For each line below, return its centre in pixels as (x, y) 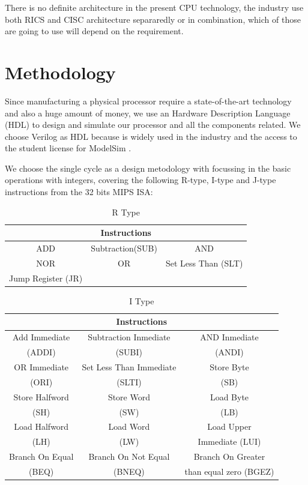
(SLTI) (129, 381)
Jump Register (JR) (46, 278)
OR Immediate (41, 367)
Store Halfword (41, 396)
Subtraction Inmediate (129, 337)
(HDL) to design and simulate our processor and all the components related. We (153, 125)
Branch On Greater (229, 456)
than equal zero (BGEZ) (229, 471)
